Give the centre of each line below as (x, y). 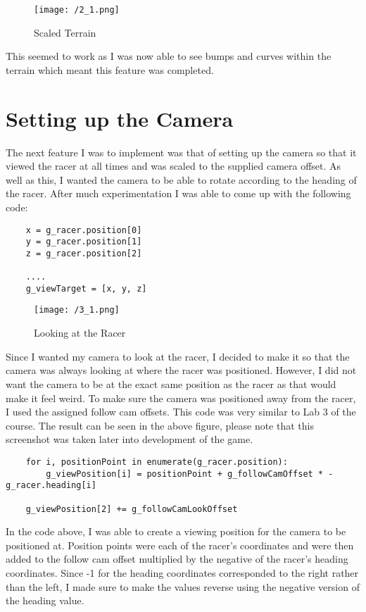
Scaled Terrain (65, 32)
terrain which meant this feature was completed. (110, 69)
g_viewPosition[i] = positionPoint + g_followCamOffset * (185, 474)
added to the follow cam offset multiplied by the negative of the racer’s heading (177, 559)
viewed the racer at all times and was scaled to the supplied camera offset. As (173, 166)
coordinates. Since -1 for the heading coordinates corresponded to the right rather (182, 572)
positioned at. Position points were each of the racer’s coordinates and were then (180, 545)
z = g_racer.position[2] (84, 253)
